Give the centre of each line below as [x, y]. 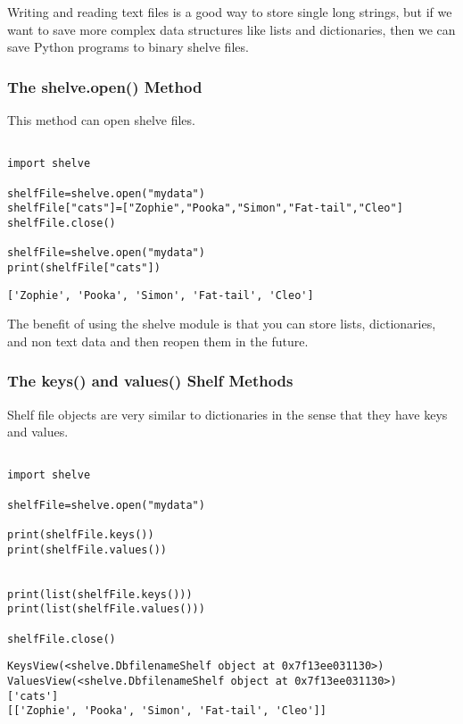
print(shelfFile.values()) [87, 549]
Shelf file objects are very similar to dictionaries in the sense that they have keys [227, 414]
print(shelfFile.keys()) [81, 535]
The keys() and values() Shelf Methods [150, 381]
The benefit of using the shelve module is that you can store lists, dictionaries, [222, 324]
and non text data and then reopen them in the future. [158, 341]
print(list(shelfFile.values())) [106, 609]
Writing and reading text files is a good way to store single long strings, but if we [230, 12]
